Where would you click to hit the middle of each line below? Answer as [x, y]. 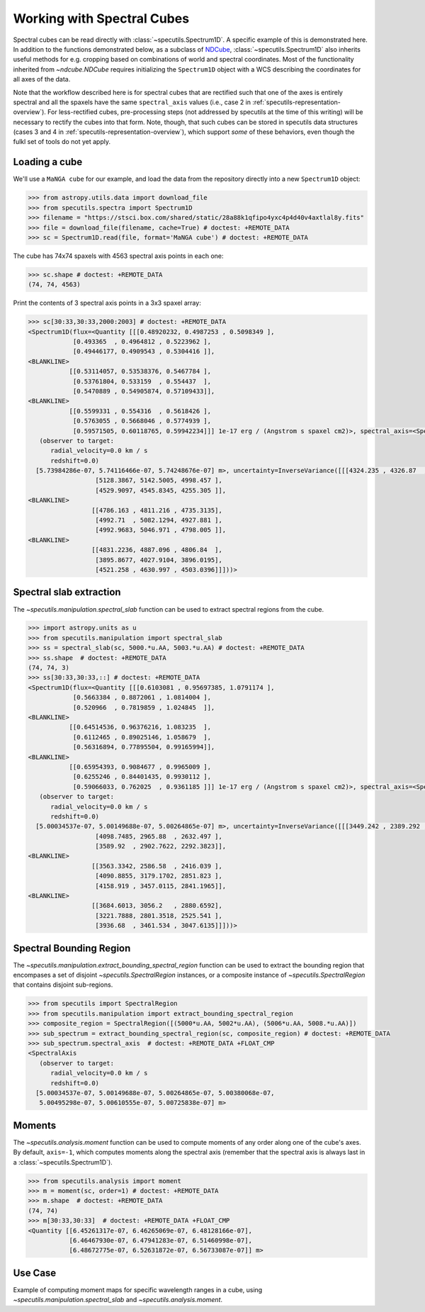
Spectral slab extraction [67, 592]
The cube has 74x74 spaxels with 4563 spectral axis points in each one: [118, 256]
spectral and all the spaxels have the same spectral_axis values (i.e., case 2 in [132, 102]
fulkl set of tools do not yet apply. [62, 142]
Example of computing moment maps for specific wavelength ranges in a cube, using [138, 1289]
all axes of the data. [42, 79]
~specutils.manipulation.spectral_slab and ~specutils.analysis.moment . [118, 1300]
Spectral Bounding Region [72, 948]
